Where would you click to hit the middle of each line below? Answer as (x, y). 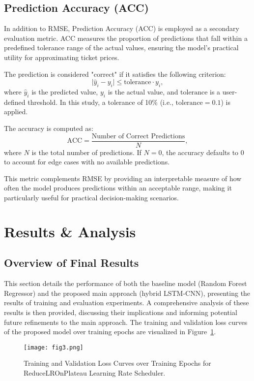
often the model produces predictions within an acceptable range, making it (118, 188)
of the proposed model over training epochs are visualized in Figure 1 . (110, 332)
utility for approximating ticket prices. (62, 57)
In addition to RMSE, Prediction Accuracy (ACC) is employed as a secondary (122, 28)
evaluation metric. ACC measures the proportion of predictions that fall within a (126, 38)
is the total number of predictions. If (86, 152)
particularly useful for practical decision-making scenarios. (91, 197)
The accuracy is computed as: (49, 128)
